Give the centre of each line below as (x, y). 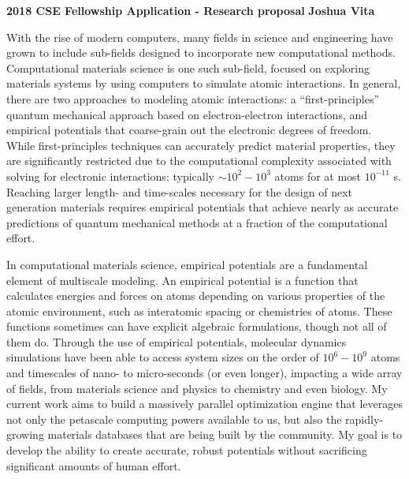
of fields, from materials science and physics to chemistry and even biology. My (197, 388)
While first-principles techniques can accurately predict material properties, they (201, 145)
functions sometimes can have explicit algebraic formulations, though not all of (197, 326)
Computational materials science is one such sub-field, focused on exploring (188, 67)
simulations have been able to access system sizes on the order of (163, 357)
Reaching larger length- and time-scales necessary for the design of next (179, 191)
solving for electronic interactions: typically (110, 176)
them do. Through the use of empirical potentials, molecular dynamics (177, 341)
